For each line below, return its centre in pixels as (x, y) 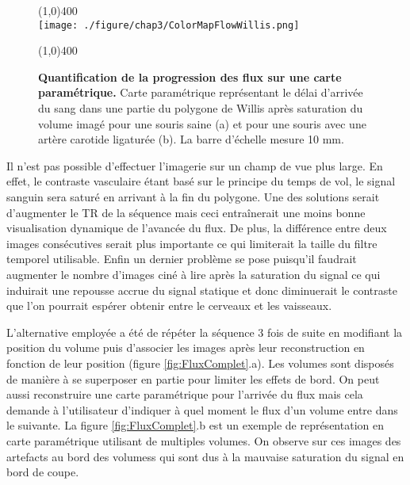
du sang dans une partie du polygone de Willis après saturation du (201, 108)
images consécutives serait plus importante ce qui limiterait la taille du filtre (192, 243)
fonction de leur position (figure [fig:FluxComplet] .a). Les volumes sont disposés (200, 363)
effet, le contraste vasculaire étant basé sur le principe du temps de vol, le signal (201, 181)
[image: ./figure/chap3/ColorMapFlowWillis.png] (169, 25)
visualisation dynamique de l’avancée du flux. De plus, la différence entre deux (197, 228)
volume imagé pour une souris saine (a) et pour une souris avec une (202, 123)
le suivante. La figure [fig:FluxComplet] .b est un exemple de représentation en (195, 425)
